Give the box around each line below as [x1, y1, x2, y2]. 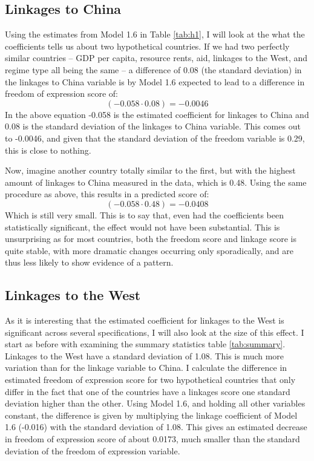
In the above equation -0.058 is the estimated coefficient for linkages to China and [5, 108, 309, 120]
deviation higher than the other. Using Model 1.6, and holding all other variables [5, 397, 306, 410]
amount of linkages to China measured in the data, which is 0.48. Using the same [5, 175, 307, 188]
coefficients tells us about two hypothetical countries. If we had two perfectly [5, 39, 290, 52]
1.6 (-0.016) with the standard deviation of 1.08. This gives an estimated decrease [5, 420, 307, 433]
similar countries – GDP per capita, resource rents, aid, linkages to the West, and [5, 51, 308, 64]
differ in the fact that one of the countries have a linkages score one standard [5, 385, 290, 397]
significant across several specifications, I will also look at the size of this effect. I [5, 325, 304, 338]
